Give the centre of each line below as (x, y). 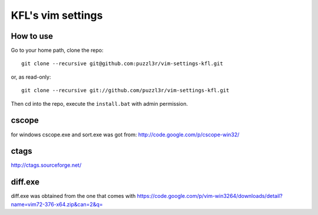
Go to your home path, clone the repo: (57, 51)
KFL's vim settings (57, 15)
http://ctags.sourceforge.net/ (46, 165)
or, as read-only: (31, 77)
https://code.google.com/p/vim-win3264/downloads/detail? (210, 196)
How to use (32, 36)
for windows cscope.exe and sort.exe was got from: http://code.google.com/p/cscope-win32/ (125, 135)
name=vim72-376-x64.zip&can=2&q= (57, 204)
